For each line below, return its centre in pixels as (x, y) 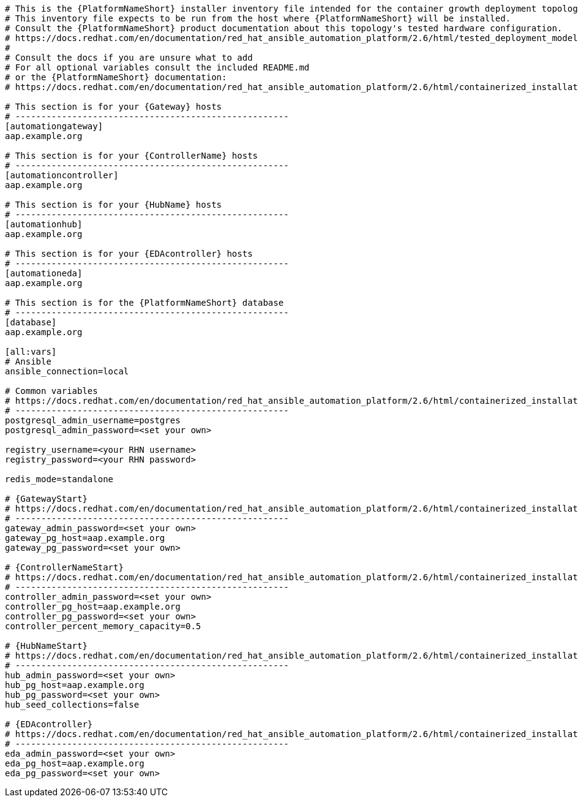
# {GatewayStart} (46, 499)
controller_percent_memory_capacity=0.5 (103, 626)
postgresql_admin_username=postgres (93, 420)
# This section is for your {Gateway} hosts (114, 107)
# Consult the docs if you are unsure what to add (129, 58)
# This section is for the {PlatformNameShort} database (144, 303)
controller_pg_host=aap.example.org (93, 607)
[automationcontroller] (62, 175)
